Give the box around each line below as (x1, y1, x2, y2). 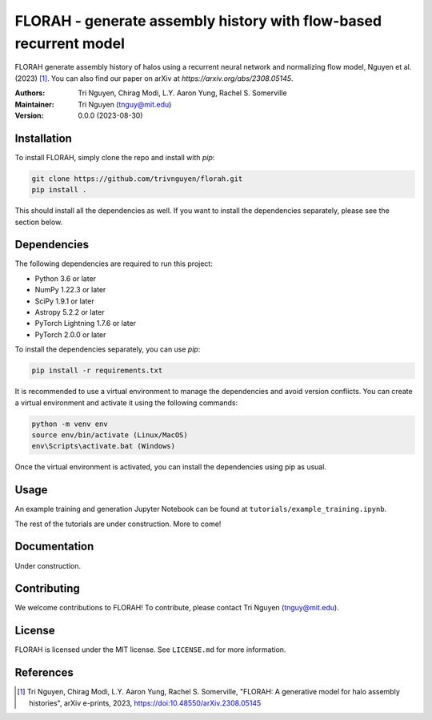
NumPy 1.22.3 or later (34, 285, 106, 295)
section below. (14, 217, 63, 227)
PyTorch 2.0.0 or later (34, 329, 106, 340)
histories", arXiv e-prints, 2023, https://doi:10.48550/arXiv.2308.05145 (29, 698, 262, 708)
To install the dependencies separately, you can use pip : (14, 344, 201, 354)
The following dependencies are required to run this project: (14, 259, 214, 268)
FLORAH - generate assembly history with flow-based (14, 12, 382, 30)
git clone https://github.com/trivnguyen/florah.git (31, 174, 243, 183)
